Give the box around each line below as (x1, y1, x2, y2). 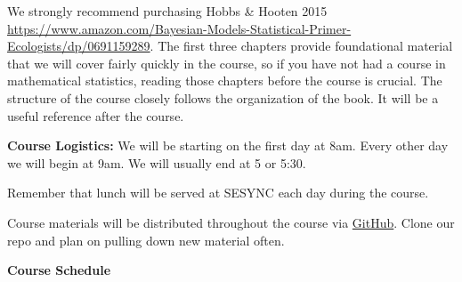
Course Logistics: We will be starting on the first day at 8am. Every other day (7, 136, 449, 155)
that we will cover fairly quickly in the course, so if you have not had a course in (7, 53, 446, 72)
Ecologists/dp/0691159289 (7, 36, 150, 55)
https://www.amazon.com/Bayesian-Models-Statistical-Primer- (7, 19, 352, 37)
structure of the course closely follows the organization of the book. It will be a (7, 88, 439, 107)
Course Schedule (7, 261, 111, 279)
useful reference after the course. (7, 106, 184, 125)
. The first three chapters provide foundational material (150, 36, 453, 55)
